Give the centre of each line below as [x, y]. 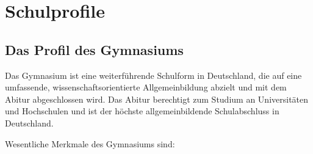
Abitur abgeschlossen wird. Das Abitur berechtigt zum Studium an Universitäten [157, 99]
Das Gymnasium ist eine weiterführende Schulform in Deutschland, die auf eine [153, 75]
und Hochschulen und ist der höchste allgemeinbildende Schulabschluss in [142, 111]
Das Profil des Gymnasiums [94, 49]
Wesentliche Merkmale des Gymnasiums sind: [90, 143]
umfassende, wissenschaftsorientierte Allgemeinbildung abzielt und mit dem [146, 87]
